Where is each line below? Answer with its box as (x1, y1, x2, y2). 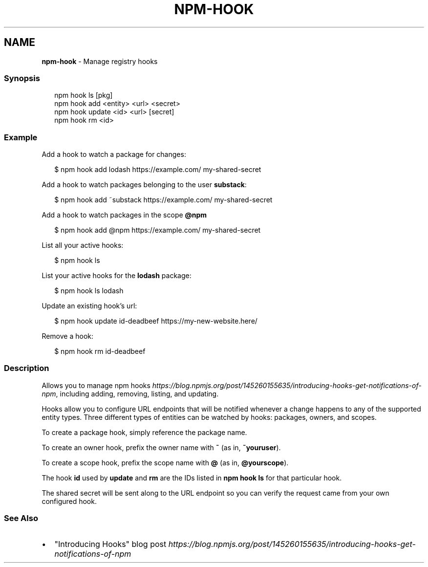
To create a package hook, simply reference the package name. (42, 428, 247, 436)
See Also (4, 513, 38, 523)
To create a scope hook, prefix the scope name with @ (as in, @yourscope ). (42, 458, 289, 467)
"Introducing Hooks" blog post (54, 539, 167, 549)
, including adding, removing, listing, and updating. (56, 389, 219, 398)
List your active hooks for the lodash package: (42, 271, 192, 280)
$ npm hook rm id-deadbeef (54, 347, 146, 356)
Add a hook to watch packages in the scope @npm (42, 211, 207, 219)
